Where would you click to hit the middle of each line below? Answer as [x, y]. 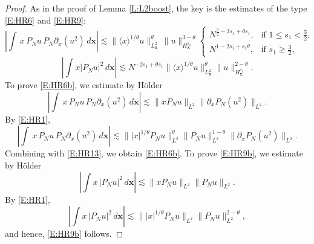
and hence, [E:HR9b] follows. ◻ [64, 233]
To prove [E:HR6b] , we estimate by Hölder [84, 85]
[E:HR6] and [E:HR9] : [45, 20]
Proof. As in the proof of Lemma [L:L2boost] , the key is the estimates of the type [156, 8]
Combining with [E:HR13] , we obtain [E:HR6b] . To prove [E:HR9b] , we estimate [154, 153]
